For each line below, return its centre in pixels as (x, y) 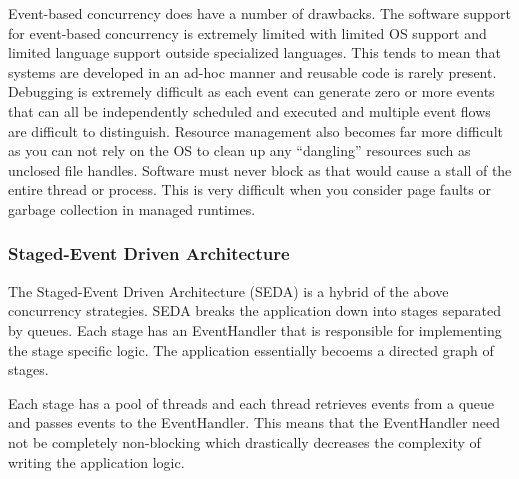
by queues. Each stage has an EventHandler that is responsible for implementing (255, 329)
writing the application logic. (96, 461)
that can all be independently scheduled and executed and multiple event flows (249, 110)
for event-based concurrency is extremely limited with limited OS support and (247, 32)
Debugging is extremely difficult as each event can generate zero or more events (251, 91)
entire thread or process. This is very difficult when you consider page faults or (249, 189)
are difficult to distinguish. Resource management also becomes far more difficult (255, 130)
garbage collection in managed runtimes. (132, 208)
